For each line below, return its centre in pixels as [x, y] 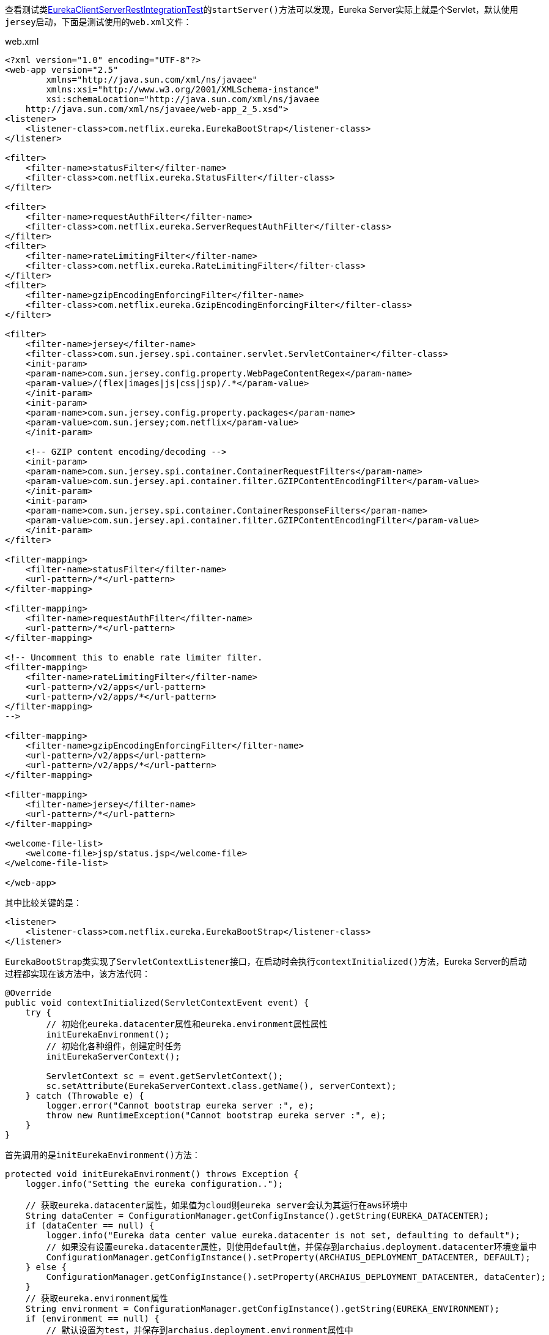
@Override [28, 993]
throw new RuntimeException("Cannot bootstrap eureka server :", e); [216, 1115]
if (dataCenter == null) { [90, 1225]
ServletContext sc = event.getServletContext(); [165, 1076]
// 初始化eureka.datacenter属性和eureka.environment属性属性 [187, 1024]
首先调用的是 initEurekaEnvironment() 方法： [103, 1155]
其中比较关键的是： [43, 903]
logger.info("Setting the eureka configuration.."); [154, 1184]
